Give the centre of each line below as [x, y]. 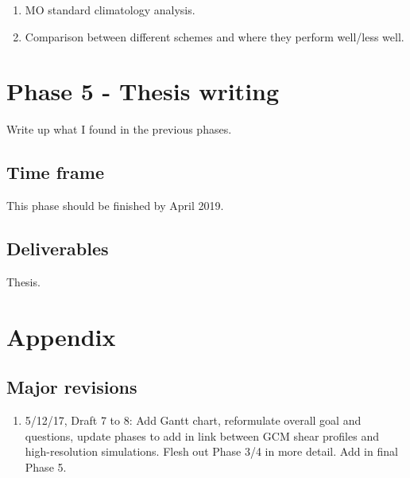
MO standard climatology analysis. [110, 10]
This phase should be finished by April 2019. [115, 206]
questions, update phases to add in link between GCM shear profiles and [202, 435]
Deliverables [58, 249]
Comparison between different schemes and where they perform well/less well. [215, 36]
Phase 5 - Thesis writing [143, 91]
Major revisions [72, 387]
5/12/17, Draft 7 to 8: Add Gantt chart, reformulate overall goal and [193, 420]
